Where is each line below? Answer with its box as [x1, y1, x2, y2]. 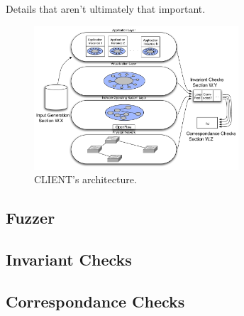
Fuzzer [6, 207, 55, 229]
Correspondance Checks [6, 290, 185, 312]
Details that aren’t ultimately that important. [6, 1, 206, 16]
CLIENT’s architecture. [34, 172, 137, 187]
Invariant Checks [6, 249, 132, 271]
